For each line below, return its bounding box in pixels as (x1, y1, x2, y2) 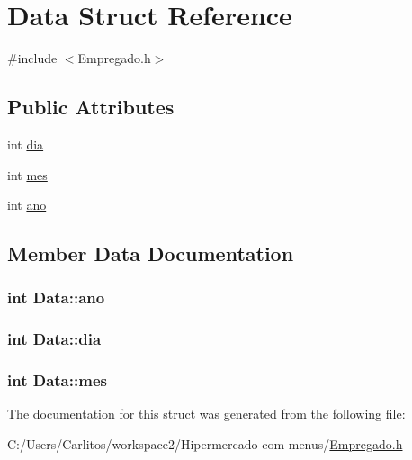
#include (7, 49, 58, 68)
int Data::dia (7, 328, 102, 350)
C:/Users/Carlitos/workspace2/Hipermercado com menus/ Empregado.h (7, 434, 403, 453)
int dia (7, 134, 44, 153)
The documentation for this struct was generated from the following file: (7, 404, 406, 423)
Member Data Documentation (7, 239, 294, 267)
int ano (7, 195, 47, 214)
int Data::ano (7, 286, 105, 309)
